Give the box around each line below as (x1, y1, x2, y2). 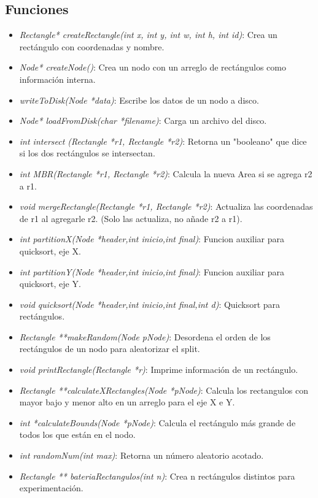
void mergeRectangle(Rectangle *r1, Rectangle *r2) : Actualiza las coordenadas (19, 200, 313, 213)
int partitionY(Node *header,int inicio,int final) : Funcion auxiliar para (19, 265, 285, 278)
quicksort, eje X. (19, 244, 81, 257)
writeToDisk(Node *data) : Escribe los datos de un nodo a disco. (19, 93, 259, 106)
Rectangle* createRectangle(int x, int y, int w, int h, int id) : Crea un (19, 28, 277, 41)
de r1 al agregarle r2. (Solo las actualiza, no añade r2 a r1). (19, 212, 242, 224)
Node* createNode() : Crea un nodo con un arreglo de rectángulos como (19, 61, 286, 74)
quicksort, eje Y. (19, 277, 81, 290)
